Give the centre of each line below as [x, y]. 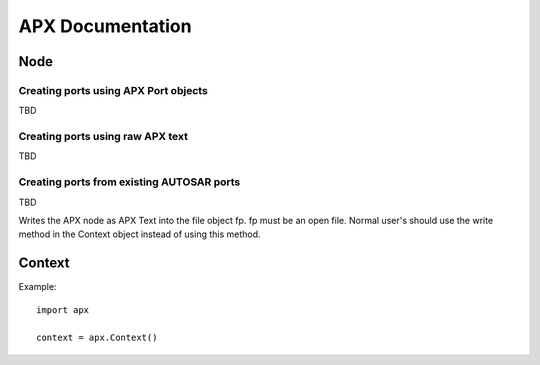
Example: [37, 287]
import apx [63, 309]
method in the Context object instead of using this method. [139, 234]
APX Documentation [105, 26]
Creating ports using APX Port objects [113, 90]
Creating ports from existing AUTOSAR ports [129, 182]
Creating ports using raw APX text [103, 137]
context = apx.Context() [97, 338]
